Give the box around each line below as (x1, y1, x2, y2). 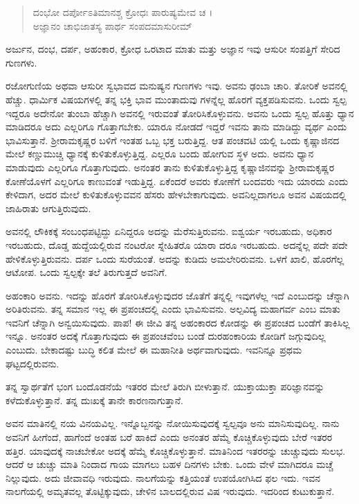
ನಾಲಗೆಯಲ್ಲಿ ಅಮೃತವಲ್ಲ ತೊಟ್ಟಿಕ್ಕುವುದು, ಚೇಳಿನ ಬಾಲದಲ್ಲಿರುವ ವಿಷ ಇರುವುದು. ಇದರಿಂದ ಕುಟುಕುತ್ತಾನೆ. (6, 484, 335, 498)
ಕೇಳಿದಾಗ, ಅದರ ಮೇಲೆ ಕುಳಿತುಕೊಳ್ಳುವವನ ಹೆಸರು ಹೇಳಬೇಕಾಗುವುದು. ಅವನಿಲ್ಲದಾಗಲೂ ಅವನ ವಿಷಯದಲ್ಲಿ (6, 187, 347, 202)
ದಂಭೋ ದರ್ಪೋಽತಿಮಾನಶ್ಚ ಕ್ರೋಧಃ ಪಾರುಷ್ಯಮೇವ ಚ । (33, 5, 213, 19)
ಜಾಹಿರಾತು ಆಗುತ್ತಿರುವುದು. (6, 200, 91, 215)
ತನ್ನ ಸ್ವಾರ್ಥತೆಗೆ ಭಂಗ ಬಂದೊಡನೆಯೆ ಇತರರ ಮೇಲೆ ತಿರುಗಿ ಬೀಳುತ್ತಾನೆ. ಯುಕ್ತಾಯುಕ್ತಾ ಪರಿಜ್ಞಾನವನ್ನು (6, 379, 325, 394)
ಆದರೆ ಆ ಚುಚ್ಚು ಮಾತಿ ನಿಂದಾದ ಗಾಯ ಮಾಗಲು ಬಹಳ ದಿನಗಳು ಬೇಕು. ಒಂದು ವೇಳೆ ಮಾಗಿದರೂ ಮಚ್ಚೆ (6, 457, 333, 471)
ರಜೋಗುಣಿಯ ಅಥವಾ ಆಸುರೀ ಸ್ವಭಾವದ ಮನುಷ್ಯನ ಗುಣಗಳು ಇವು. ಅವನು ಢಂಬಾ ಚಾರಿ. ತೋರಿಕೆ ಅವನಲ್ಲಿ (6, 78, 348, 93)
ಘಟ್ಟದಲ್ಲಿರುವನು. (6, 356, 59, 370)
